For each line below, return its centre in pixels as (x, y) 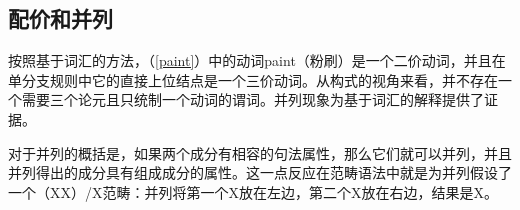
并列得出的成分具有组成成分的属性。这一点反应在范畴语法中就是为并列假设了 (260, 172)
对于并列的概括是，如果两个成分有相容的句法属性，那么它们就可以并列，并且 (260, 152)
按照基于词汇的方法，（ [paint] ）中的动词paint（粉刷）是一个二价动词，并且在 (257, 60)
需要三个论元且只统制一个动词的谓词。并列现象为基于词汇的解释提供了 (252, 99)
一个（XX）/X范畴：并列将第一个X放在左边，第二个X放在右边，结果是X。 (253, 191)
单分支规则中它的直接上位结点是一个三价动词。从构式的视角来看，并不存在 (253, 79)
